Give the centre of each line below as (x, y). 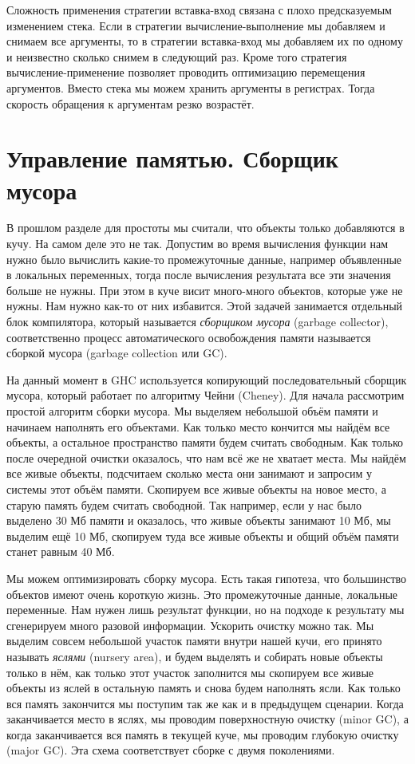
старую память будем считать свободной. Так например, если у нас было (184, 504)
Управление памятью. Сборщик (172, 158)
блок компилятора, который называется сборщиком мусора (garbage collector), (198, 322)
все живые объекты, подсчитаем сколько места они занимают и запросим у (189, 473)
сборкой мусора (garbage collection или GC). (117, 353)
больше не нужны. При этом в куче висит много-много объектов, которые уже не (205, 290)
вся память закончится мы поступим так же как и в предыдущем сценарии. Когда (205, 703)
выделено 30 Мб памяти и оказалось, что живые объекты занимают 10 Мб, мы (199, 520)
